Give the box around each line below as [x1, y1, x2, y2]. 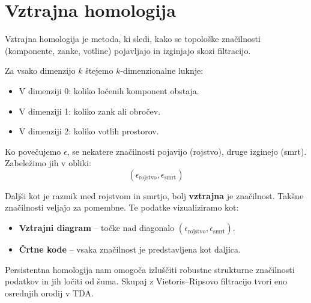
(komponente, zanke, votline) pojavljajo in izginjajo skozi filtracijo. [5, 44, 251, 56]
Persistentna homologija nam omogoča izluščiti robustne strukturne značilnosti [5, 263, 295, 275]
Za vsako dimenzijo [5, 64, 76, 77]
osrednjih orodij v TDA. [5, 286, 94, 299]
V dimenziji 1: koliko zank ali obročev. [19, 104, 161, 117]
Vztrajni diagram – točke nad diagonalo [19, 221, 175, 234]
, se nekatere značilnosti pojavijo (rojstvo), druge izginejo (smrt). [67, 145, 307, 157]
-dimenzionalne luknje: [120, 64, 204, 77]
